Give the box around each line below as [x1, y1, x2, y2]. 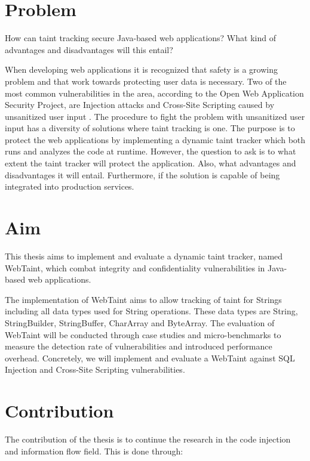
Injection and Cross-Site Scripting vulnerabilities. [5, 363, 185, 376]
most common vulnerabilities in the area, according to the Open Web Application [5, 86, 304, 99]
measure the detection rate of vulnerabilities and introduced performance [5, 340, 272, 352]
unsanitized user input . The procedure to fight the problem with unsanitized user [5, 110, 305, 122]
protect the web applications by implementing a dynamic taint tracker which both [5, 133, 306, 146]
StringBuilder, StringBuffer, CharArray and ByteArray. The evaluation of [5, 316, 275, 329]
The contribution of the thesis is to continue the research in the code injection [5, 433, 291, 445]
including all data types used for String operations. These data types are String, [5, 305, 298, 317]
